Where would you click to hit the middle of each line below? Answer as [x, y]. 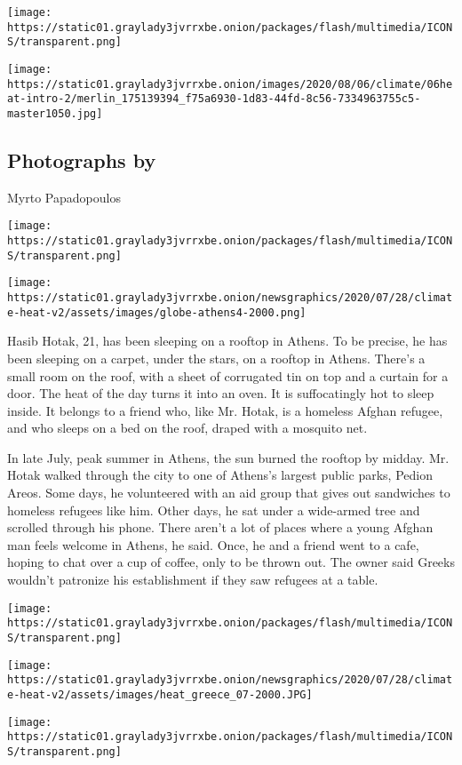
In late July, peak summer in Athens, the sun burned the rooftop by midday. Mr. [228, 457]
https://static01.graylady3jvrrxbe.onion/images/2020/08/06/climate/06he [230, 84]
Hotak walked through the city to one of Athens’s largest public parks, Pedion [220, 475]
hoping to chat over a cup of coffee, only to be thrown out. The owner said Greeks [231, 562]
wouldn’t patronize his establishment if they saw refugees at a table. [193, 580]
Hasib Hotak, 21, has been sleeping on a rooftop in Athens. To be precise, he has [227, 341]
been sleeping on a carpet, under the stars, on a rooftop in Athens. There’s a [216, 358]
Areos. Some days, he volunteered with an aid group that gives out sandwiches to [229, 493]
